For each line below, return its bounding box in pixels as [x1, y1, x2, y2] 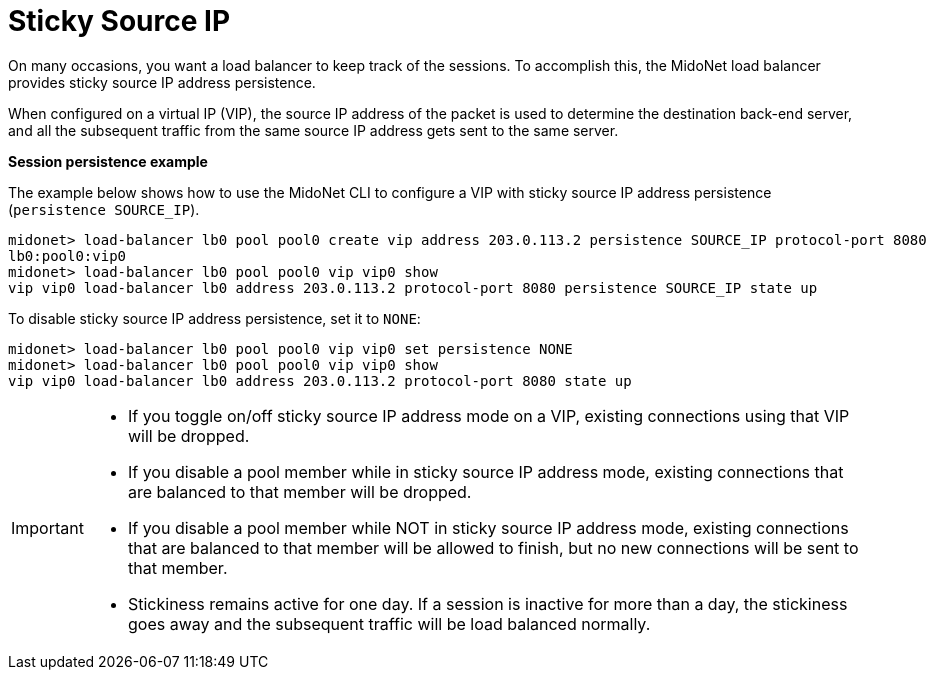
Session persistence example [8, 152, 208, 170]
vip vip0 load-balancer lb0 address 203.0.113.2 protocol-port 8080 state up [8, 372, 632, 389]
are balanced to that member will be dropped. [127, 481, 472, 502]
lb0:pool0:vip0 [8, 247, 127, 264]
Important [11, 517, 84, 538]
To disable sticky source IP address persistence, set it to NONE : [8, 309, 421, 327]
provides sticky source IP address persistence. [8, 73, 316, 91]
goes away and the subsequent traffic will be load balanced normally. [127, 613, 651, 634]
